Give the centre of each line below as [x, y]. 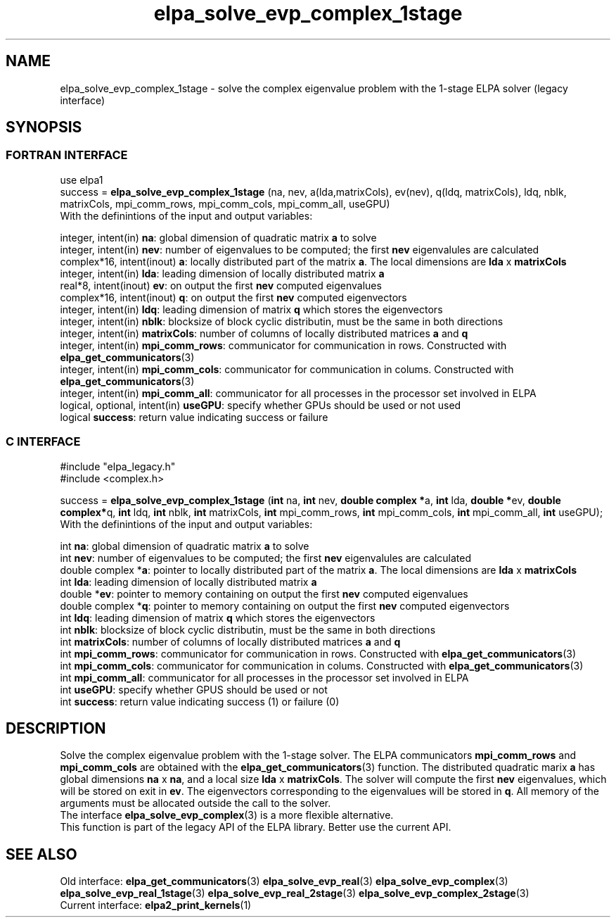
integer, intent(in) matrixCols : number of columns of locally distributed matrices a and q [264, 333]
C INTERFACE [43, 442]
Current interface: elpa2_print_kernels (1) [156, 905]
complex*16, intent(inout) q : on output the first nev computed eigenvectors [233, 297]
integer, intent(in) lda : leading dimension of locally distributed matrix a [222, 273]
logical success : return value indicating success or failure [194, 417]
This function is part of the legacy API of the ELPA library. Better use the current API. [256, 827]
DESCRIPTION [56, 728]
